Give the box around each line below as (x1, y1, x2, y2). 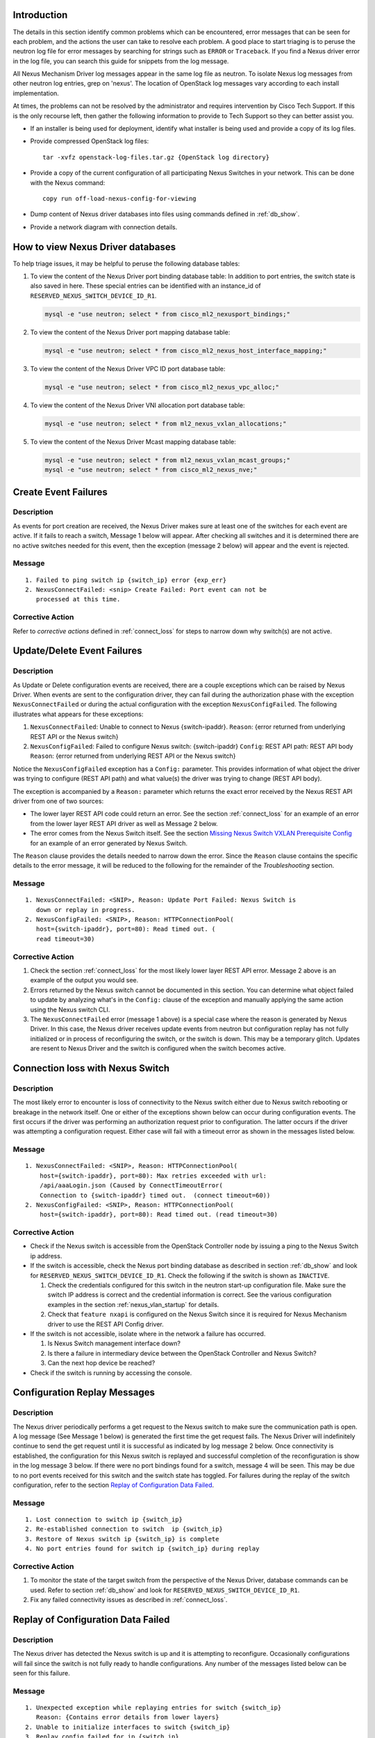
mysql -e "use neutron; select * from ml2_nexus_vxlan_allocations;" (44, 419, 287, 428)
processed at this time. (35, 595, 121, 603)
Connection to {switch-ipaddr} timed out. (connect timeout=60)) (39, 1191, 271, 1199)
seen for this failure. (12, 1669, 70, 1678)
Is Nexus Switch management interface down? (47, 1339, 181, 1348)
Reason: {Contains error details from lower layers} (35, 1714, 219, 1721)
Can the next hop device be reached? (47, 1359, 156, 1367)
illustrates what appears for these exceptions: (12, 710, 144, 718)
